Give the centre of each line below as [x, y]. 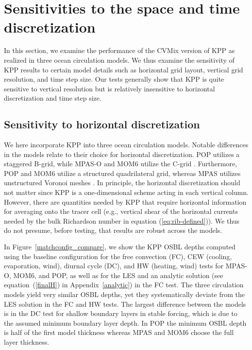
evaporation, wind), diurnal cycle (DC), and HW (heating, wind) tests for [114, 266]
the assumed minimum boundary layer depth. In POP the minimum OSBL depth [125, 323]
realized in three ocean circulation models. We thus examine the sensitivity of [119, 60]
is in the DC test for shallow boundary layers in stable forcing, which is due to [121, 313]
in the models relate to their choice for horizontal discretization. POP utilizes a [122, 154]
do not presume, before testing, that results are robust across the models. [113, 230]
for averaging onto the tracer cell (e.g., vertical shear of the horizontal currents [121, 211]
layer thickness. [27, 341]
